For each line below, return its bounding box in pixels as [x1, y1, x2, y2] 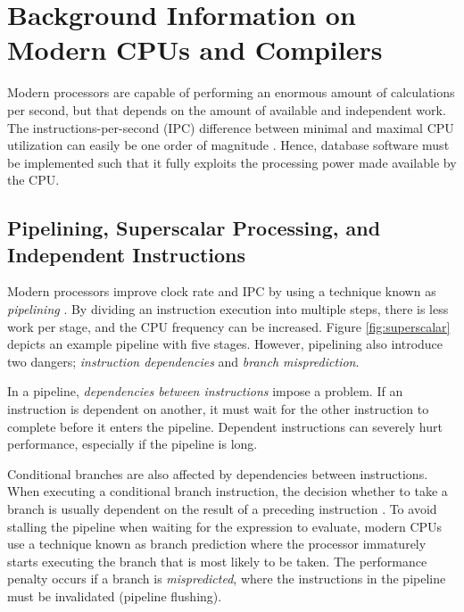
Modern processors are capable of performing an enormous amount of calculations [7, 83, 455, 102]
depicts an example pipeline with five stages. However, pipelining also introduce [7, 335, 443, 353]
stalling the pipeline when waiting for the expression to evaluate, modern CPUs [7, 517, 443, 535]
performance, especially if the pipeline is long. [7, 434, 258, 453]
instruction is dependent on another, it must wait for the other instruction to [7, 400, 429, 418]
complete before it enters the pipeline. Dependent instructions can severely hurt [7, 417, 443, 435]
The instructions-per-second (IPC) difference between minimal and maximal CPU [7, 118, 454, 136]
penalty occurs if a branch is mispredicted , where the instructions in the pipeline [7, 569, 446, 588]
